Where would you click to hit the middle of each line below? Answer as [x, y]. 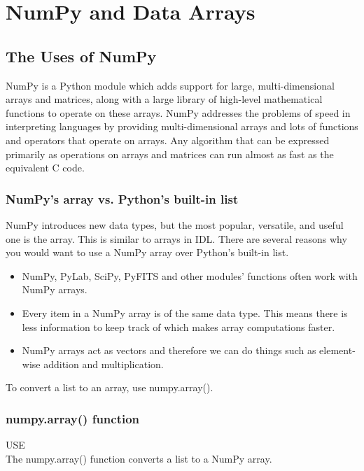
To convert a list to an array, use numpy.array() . [110, 387]
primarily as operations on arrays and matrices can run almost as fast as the [170, 154]
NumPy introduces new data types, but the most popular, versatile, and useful [175, 224]
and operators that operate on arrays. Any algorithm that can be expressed [168, 140]
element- [337, 350]
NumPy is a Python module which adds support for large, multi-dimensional [170, 85]
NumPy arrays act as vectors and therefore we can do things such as [169, 350]
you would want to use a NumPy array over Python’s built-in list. [147, 252]
